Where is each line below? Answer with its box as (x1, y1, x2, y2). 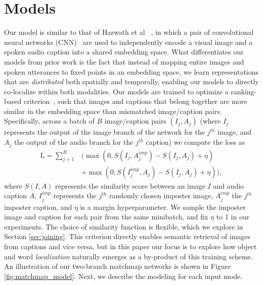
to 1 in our (216, 211, 250, 222)
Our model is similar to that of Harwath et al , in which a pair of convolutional (4, 27, 254, 37)
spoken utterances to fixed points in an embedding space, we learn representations (4, 66, 259, 77)
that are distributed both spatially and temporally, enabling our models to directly (4, 76, 259, 87)
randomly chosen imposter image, (109, 190, 213, 201)
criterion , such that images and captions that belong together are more (23, 96, 247, 106)
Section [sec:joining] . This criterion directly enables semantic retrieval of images (4, 231, 251, 242)
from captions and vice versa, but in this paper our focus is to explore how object (4, 241, 257, 251)
